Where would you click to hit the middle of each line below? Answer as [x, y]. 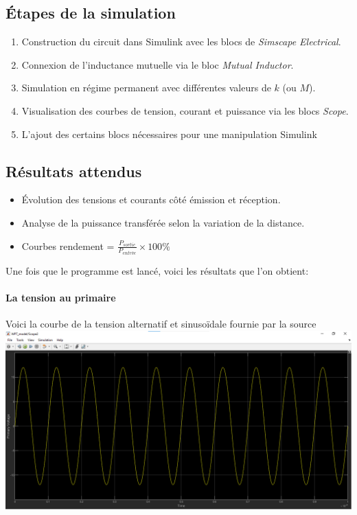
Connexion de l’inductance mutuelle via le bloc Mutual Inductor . [158, 64]
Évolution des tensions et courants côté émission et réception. [151, 199]
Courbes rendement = [68, 245]
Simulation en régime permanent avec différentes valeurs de [146, 88]
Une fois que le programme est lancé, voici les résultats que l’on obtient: [157, 271]
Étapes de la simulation [91, 13]
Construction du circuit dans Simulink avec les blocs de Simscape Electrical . [181, 42]
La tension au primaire [61, 298]
